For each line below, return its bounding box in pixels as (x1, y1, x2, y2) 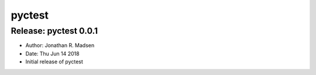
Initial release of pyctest (25, 58, 83, 65)
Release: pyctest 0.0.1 (11, 26, 98, 36)
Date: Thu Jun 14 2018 (25, 50, 80, 57)
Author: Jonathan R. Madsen (25, 42, 95, 49)
